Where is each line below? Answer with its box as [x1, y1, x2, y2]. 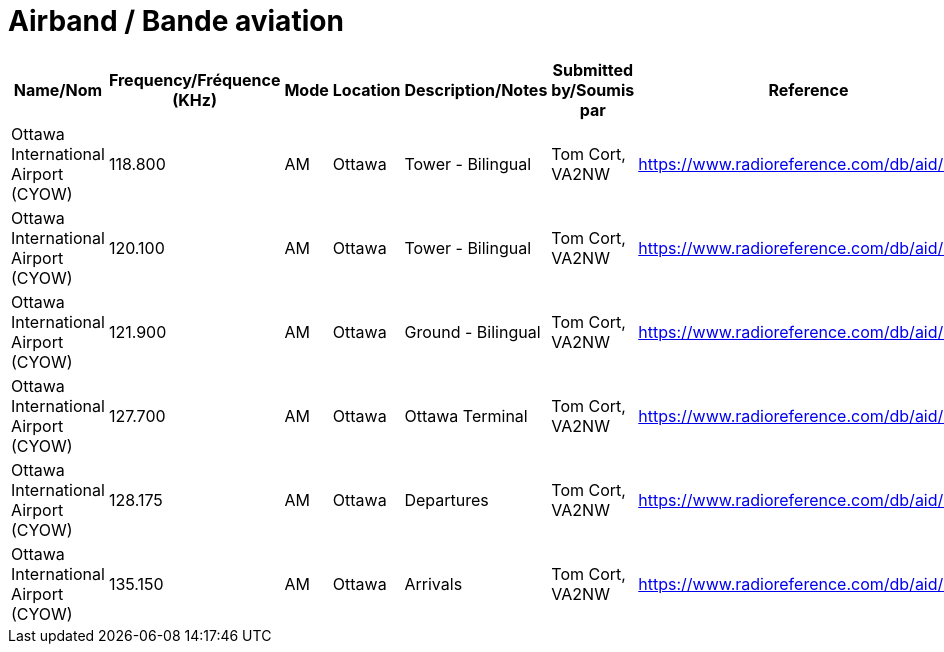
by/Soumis [551, 79, 635, 100]
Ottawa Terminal [404, 405, 528, 426]
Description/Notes [404, 79, 548, 100]
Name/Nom [13, 79, 103, 100]
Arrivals [404, 573, 463, 594]
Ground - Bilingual [404, 321, 541, 342]
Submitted [552, 59, 634, 80]
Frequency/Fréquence [108, 69, 281, 90]
